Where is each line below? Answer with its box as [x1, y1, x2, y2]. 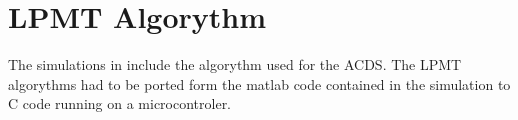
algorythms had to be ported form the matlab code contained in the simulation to [8, 73, 511, 94]
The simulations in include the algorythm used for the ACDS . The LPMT [8, 54, 462, 75]
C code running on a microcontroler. [8, 93, 232, 114]
